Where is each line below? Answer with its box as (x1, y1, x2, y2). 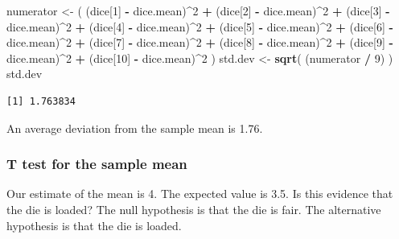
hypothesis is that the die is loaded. (6, 216, 182, 233)
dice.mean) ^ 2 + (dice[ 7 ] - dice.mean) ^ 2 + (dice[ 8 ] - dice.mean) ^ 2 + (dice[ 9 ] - (6, 34, 393, 51)
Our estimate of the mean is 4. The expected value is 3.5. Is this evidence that (6, 185, 393, 202)
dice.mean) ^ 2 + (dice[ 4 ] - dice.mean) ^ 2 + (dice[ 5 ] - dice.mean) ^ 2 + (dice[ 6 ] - (6, 18, 393, 35)
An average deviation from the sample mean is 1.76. (6, 119, 263, 136)
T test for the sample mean (6, 154, 187, 174)
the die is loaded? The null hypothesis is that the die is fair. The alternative (6, 200, 381, 217)
